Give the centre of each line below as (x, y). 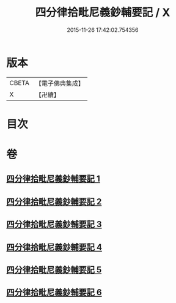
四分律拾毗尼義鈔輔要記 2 (54, 202)
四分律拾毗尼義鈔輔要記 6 (54, 292)
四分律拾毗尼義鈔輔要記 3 (54, 224)
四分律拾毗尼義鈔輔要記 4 (54, 247)
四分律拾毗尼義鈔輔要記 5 (54, 270)
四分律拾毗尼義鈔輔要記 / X (103, 13)
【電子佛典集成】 (60, 83)
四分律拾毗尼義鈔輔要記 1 (53, 179)
